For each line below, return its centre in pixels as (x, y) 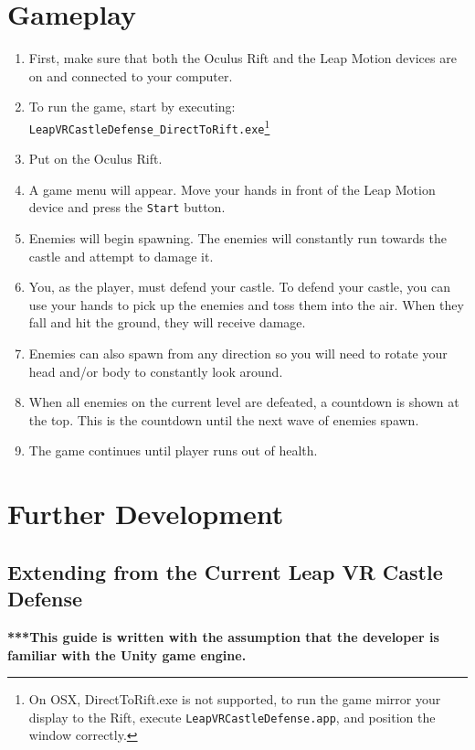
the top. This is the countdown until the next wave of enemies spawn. (224, 419)
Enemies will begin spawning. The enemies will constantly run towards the (237, 238)
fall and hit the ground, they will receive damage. (167, 322)
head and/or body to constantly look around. (156, 371)
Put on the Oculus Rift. (95, 159)
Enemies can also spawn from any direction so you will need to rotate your (238, 354)
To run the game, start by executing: (132, 107)
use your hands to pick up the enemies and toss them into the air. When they (246, 304)
